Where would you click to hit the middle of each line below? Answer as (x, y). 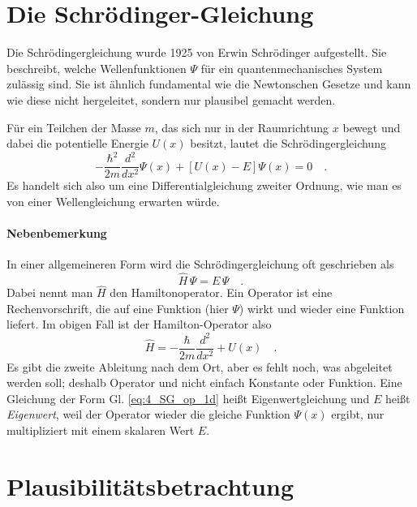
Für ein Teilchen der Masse (74, 127)
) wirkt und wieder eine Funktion (322, 308)
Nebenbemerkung (57, 233)
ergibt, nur (358, 414)
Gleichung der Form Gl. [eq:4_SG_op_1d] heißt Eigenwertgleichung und (188, 398)
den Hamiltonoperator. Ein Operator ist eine (221, 292)
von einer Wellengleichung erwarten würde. (113, 201)
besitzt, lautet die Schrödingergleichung (288, 143)
